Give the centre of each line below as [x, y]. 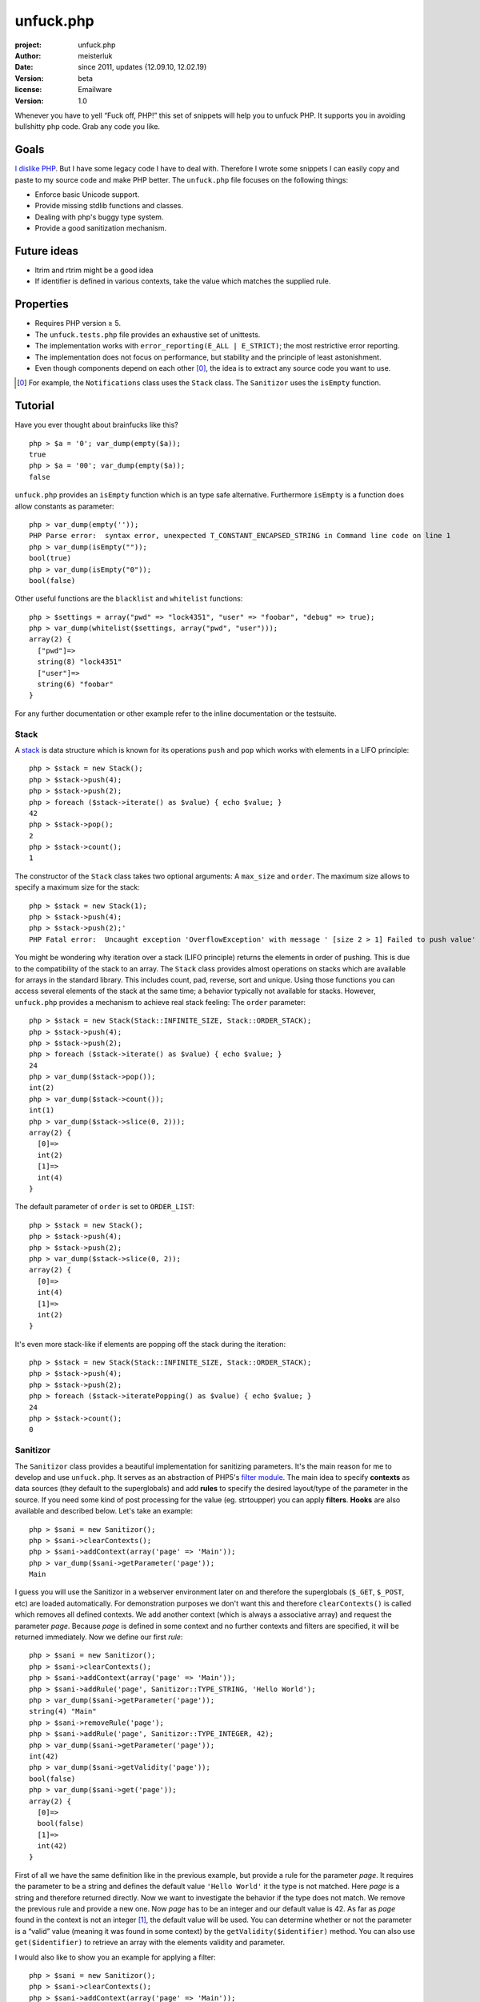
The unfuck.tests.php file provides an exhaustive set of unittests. [148, 334]
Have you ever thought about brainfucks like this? [97, 425]
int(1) [42, 1110]
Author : [28, 55]
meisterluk [95, 55]
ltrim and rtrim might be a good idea [94, 270]
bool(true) [50, 558]
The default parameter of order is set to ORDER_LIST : [105, 1207]
